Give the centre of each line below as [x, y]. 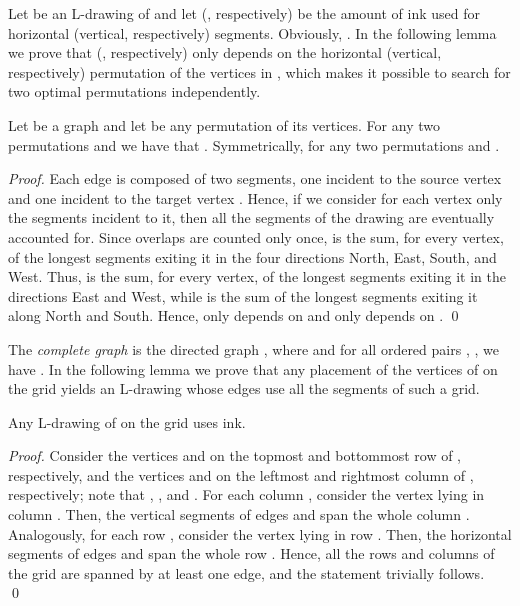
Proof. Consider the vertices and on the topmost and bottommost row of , [235, 455]
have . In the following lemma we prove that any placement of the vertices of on [253, 368]
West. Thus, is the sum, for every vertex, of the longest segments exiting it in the [257, 276]
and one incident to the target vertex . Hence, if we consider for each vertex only [255, 197]
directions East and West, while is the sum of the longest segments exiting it [243, 295]
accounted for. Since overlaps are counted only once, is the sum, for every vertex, [256, 236]
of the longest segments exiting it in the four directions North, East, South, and [252, 256]
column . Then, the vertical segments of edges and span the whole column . [239, 514]
